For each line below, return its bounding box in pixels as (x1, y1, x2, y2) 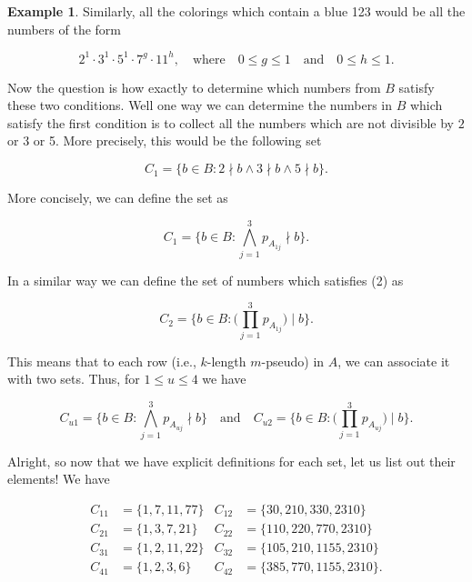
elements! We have (7, 469, 110, 488)
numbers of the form (7, 19, 121, 38)
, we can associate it (337, 351, 450, 370)
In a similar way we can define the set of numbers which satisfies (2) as (7, 270, 404, 289)
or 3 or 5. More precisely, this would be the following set (7, 131, 322, 150)
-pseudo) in (261, 351, 325, 370)
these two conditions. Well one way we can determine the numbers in (7, 95, 392, 115)
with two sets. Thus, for (7, 369, 140, 388)
